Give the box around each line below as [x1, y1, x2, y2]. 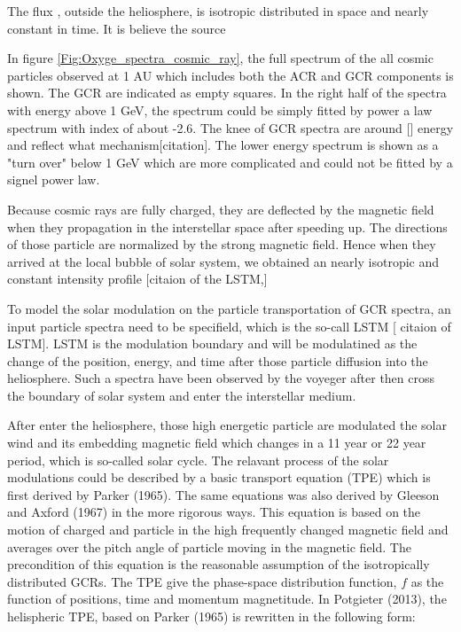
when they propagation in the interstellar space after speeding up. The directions [7, 217, 448, 236]
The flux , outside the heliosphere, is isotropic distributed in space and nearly [7, 2, 429, 20]
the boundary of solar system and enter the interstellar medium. [7, 386, 356, 404]
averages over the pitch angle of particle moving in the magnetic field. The [7, 537, 411, 556]
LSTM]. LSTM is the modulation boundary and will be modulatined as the [7, 334, 418, 353]
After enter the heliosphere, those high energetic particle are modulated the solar [7, 416, 447, 434]
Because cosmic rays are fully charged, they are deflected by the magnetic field [7, 199, 434, 218]
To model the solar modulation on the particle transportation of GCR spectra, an [7, 299, 451, 317]
